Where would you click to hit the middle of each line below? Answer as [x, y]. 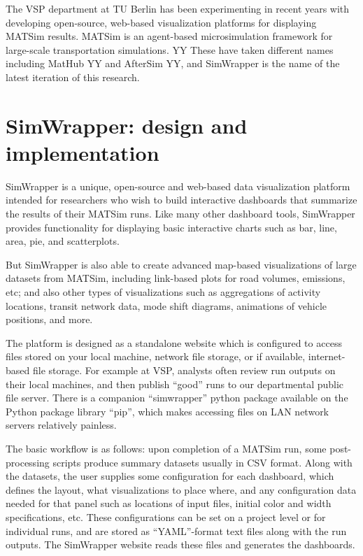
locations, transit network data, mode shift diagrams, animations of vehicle [166, 305]
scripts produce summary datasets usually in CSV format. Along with [202, 462]
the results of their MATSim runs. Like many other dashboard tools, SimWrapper [180, 214]
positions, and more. [49, 319]
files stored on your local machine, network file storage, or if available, [156, 356]
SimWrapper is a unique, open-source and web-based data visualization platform [178, 186]
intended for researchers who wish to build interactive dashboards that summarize [181, 200]
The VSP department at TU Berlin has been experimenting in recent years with [178, 8]
